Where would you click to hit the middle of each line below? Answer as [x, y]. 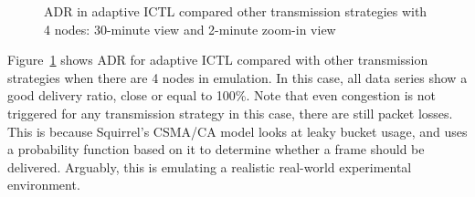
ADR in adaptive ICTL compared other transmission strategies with [236, 11]
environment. [44, 185]
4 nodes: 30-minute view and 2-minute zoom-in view [190, 29]
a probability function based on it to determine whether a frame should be [216, 149]
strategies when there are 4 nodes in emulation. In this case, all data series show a [237, 77]
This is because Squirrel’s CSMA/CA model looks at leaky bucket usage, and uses [237, 131]
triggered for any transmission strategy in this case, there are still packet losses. [230, 113]
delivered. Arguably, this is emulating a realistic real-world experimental [210, 166]
